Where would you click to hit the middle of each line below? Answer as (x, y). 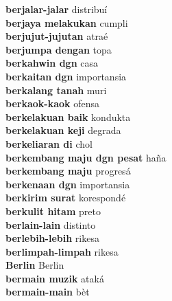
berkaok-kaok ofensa (52, 103)
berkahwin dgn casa (52, 63)
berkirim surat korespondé (66, 198)
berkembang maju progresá (68, 171)
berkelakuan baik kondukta (68, 116)
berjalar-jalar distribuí (57, 9)
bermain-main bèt (48, 292)
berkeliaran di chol (49, 143)
